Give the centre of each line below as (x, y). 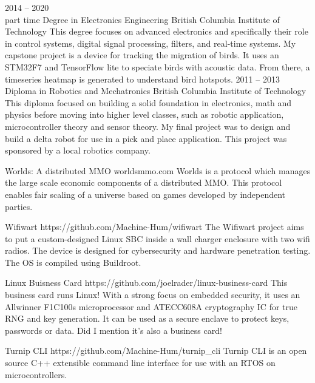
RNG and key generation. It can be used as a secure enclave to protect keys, (147, 318)
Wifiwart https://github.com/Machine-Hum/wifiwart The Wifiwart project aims (154, 227)
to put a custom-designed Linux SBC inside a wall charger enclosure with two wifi (157, 238)
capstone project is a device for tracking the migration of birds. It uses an (142, 55)
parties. (19, 206)
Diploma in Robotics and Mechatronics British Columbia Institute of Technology (156, 91)
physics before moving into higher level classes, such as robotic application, (144, 114)
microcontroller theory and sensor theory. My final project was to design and (148, 126)
